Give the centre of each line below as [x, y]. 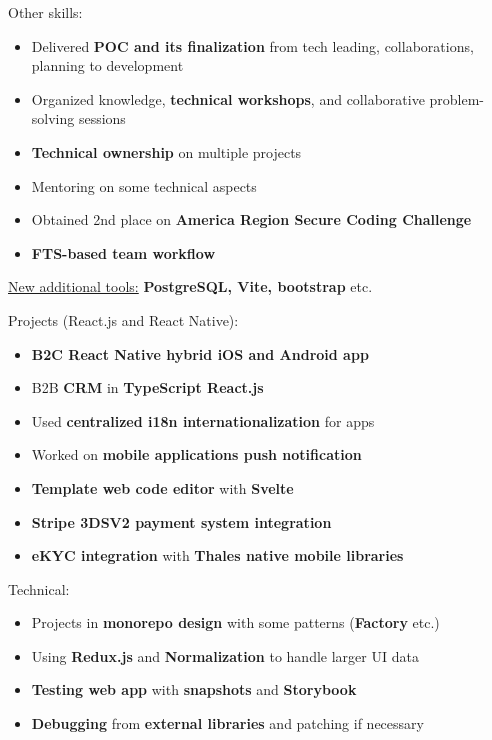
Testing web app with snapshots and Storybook [194, 689]
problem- [456, 98]
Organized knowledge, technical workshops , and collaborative [228, 98]
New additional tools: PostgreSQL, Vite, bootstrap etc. [190, 286]
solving [53, 118]
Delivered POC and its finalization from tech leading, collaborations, [252, 45]
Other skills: [45, 12]
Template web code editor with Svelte [162, 487]
